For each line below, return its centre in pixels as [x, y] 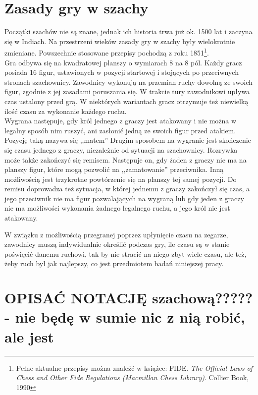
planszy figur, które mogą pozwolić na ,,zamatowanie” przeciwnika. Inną [114, 169]
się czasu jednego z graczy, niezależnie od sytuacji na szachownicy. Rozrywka [121, 149]
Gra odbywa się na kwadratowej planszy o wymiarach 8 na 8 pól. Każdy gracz [123, 62]
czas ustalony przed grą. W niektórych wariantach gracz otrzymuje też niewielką [127, 101]
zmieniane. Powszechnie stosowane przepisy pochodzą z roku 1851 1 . [107, 52]
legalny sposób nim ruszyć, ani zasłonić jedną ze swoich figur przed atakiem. [120, 130]
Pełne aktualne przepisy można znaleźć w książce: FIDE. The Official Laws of [134, 367]
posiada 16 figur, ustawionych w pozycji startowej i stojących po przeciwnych [122, 72]
